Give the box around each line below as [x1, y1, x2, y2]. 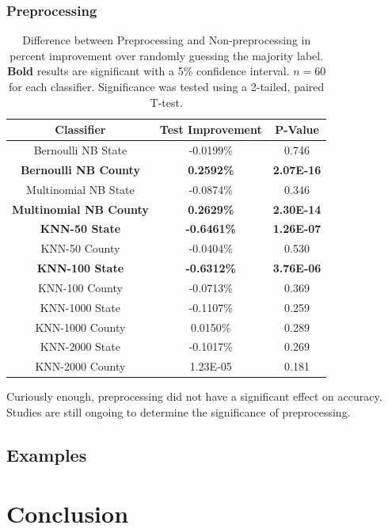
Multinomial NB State [26, 181, 135, 197]
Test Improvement [159, 121, 262, 138]
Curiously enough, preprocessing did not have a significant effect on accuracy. [6, 388, 382, 405]
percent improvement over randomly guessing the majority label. [10, 47, 324, 63]
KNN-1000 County [35, 318, 126, 335]
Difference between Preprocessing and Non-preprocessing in [22, 32, 311, 48]
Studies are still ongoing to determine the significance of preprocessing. [6, 404, 351, 420]
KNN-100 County [37, 279, 123, 295]
